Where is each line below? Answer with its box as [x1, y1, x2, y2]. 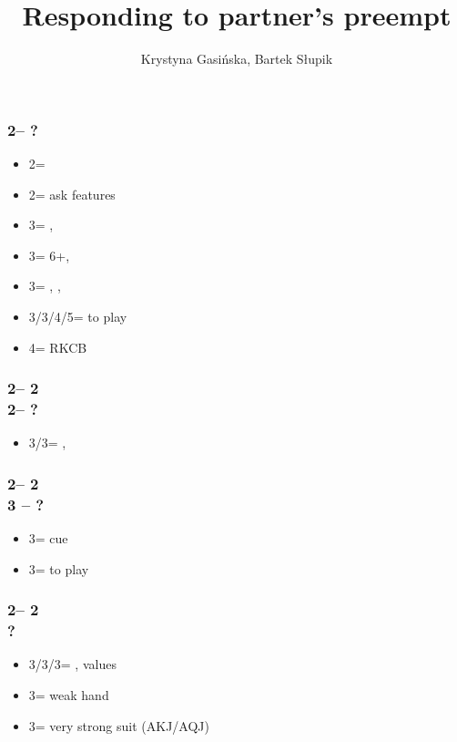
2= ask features [28, 184, 116, 203]
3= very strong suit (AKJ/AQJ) [28, 716, 209, 735]
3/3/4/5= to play [28, 306, 127, 325]
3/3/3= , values [28, 654, 117, 674]
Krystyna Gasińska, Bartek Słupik [140, 49, 333, 68]
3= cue [28, 529, 68, 548]
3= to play [28, 559, 89, 578]
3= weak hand [28, 685, 109, 704]
